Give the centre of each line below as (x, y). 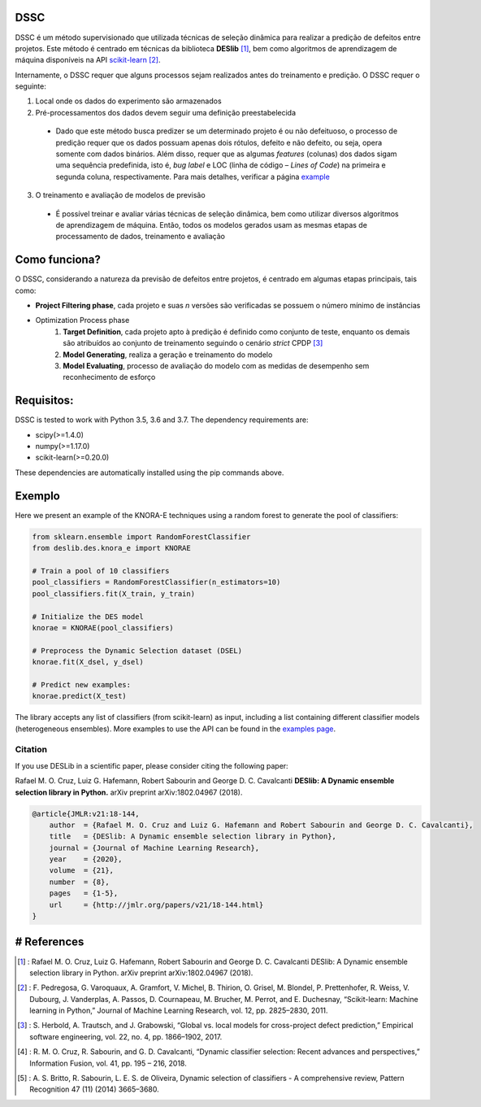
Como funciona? (58, 260)
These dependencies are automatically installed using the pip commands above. (149, 473)
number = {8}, (79, 882)
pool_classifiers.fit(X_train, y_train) (113, 593)
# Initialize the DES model (88, 617)
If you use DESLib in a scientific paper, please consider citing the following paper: (152, 765)
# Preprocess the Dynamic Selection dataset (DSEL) (137, 650)
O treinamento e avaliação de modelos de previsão (121, 195)
